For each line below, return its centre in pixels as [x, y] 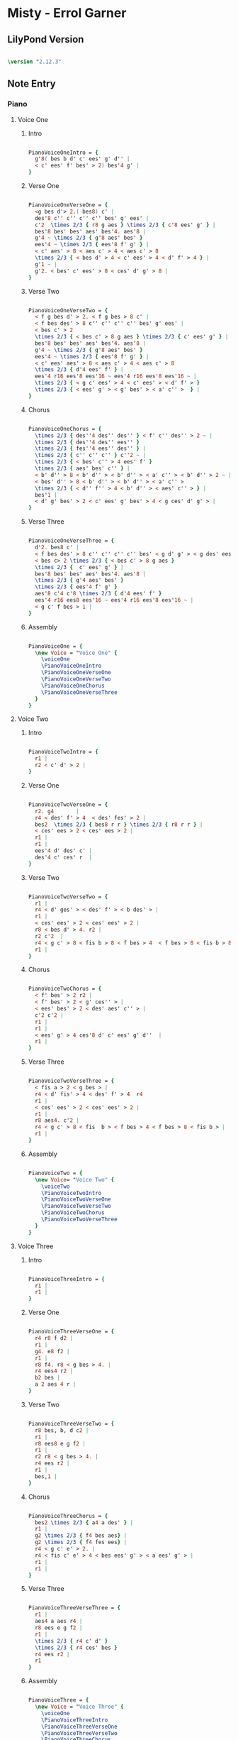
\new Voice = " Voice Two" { [74, 1179]
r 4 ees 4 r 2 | [53, 1371]
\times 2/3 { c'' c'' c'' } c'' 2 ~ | [90, 456]
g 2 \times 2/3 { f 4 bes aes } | [81, 1536]
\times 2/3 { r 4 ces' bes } [76, 1648]
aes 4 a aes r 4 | [58, 1621]
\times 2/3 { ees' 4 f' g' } [76, 587]
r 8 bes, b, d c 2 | [62, 1430]
